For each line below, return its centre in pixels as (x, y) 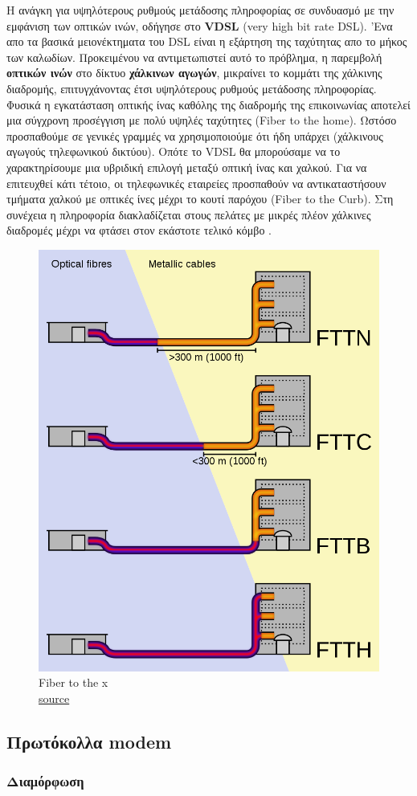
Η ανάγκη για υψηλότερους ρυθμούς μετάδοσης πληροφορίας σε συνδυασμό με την (200, 10)
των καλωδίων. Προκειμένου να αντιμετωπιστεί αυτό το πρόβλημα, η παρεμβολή (194, 57)
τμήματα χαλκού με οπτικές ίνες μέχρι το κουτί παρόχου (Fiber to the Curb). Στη (200, 199)
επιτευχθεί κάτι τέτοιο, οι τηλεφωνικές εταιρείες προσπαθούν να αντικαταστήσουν (196, 183)
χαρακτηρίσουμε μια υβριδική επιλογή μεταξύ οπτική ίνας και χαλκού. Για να (187, 167)
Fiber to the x (74, 682)
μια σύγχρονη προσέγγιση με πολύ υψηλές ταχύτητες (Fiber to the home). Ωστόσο (202, 120)
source (54, 698)
